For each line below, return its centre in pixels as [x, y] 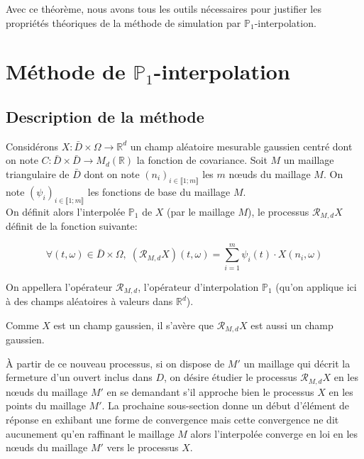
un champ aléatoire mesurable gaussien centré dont [241, 146]
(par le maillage [201, 211]
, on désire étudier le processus [231, 377]
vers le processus [143, 447]
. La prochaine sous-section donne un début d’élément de [225, 405]
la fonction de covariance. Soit [202, 160]
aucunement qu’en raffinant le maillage [90, 433]
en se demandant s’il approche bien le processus [210, 391]
